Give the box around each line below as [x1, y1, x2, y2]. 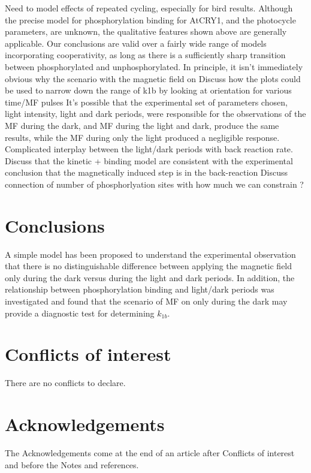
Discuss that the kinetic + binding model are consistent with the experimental [5, 154, 293, 167]
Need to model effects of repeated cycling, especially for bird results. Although [5, 2, 293, 14]
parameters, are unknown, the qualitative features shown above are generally [5, 25, 287, 38]
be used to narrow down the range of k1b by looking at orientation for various [5, 84, 292, 97]
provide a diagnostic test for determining [5, 306, 155, 319]
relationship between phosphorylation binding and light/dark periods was [5, 283, 274, 296]
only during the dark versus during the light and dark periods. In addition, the [5, 271, 295, 284]
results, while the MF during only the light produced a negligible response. [5, 131, 280, 143]
